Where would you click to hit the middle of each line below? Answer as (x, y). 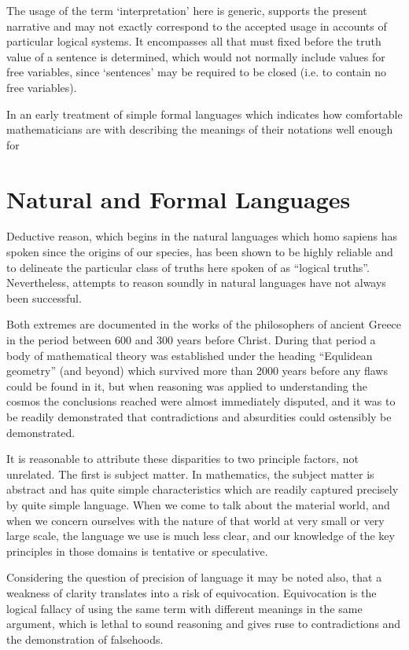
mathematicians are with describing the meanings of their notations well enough (200, 129)
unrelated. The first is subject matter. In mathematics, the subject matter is (190, 474)
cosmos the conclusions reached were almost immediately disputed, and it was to (201, 401)
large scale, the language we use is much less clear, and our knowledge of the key (201, 536)
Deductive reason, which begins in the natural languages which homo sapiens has (202, 236)
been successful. (44, 297)
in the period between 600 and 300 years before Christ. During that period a (191, 340)
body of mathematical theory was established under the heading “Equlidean (190, 355)
